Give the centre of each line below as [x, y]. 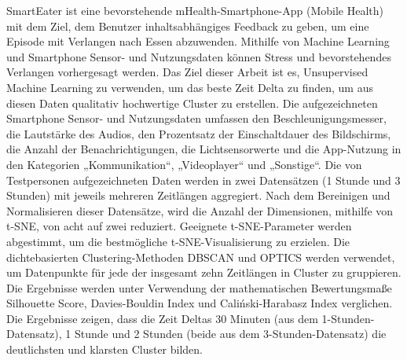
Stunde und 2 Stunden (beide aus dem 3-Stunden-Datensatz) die [230, 334]
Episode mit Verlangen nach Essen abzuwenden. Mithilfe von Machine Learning [198, 41]
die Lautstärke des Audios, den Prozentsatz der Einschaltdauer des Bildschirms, [199, 133]
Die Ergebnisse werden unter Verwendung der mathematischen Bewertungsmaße [199, 287]
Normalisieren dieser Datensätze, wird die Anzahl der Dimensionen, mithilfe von [200, 210]
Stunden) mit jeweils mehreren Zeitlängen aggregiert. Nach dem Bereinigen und [198, 195]
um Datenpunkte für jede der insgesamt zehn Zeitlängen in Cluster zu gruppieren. [204, 272]
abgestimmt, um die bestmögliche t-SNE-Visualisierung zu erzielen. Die [178, 241]
